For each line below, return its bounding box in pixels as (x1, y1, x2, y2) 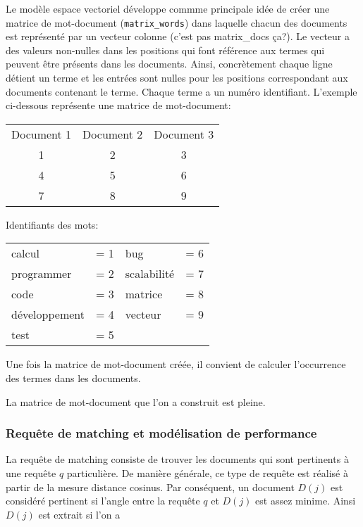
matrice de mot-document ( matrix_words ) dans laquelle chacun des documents (6, 15, 347, 30)
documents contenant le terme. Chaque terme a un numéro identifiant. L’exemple (6, 84, 357, 99)
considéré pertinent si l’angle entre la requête (6, 493, 200, 508)
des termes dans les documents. (6, 371, 141, 385)
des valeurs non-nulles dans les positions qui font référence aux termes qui (6, 42, 325, 57)
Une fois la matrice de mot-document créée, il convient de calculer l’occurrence (6, 357, 346, 372)
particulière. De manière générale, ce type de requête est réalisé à (66, 466, 348, 480)
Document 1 (11, 125, 72, 142)
